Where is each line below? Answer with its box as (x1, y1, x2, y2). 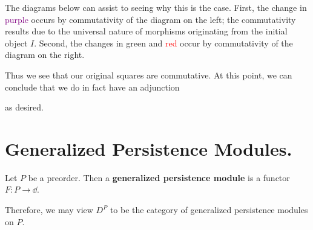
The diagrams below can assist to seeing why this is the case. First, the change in (5, 1, 307, 13)
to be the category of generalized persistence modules (110, 203, 308, 216)
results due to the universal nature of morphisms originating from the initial (5, 25, 288, 37)
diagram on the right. (5, 48, 85, 61)
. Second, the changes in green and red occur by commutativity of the (34, 36, 293, 49)
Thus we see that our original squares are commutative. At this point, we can (5, 68, 292, 81)
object (5, 36, 28, 49)
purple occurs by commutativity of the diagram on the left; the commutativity (5, 13, 296, 25)
